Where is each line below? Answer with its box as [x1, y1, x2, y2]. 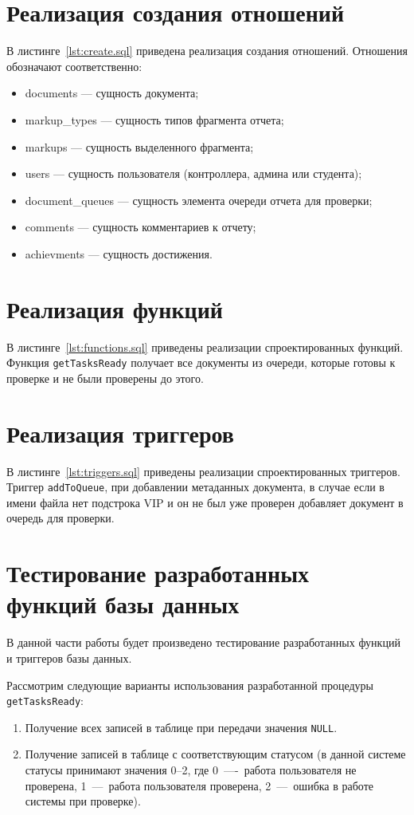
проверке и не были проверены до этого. [6, 369, 204, 386]
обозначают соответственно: [6, 57, 143, 74]
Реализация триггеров [6, 416, 234, 449]
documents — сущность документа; [25, 85, 199, 101]
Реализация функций [6, 292, 223, 325]
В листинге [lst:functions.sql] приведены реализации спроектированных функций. [6, 338, 404, 355]
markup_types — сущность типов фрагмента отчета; [25, 111, 284, 128]
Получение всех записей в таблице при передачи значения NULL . [25, 719, 338, 735]
